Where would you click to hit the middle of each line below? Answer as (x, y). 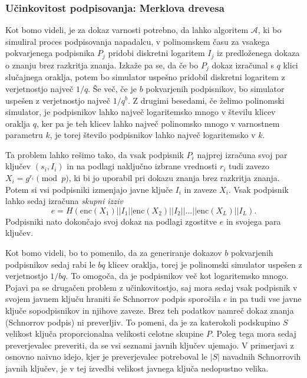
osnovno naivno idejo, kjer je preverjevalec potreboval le (106, 356)
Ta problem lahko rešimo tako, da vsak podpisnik (95, 154)
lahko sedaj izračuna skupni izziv (64, 201)
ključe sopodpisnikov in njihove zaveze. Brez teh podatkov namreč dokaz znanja (150, 310)
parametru (24, 135)
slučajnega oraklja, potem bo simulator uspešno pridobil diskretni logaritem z (145, 77)
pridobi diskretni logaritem (156, 53)
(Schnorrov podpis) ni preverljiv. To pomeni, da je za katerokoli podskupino (143, 322)
